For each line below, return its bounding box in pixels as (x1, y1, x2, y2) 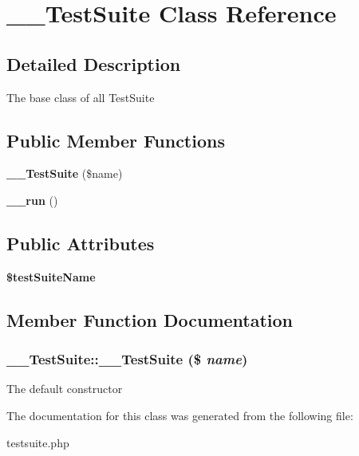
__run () (6, 191, 58, 208)
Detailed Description (6, 51, 181, 76)
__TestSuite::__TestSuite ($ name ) (6, 349, 248, 369)
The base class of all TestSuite (6, 88, 155, 105)
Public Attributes (6, 230, 155, 255)
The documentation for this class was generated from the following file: (6, 407, 353, 423)
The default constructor (6, 380, 123, 397)
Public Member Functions (6, 128, 225, 152)
